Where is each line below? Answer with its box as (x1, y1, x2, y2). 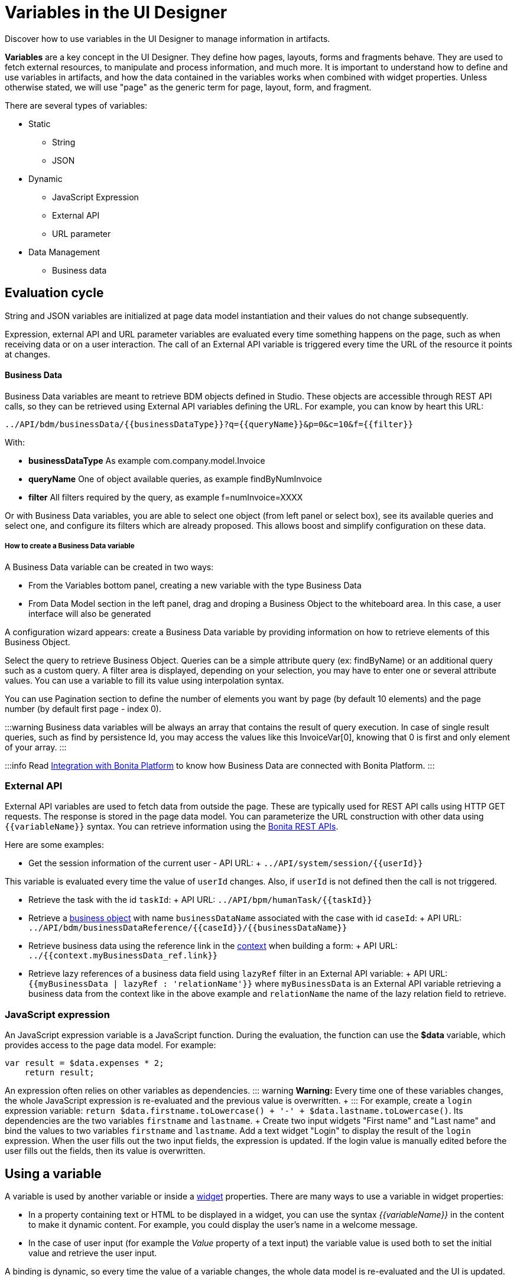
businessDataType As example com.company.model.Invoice (28, 455, 265, 466)
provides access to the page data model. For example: (5, 1040, 216, 1051)
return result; (24, 1068, 95, 1078)
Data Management (28, 246, 100, 257)
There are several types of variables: (5, 100, 148, 110)
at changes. (5, 349, 50, 359)
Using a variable (5, 1166, 102, 1181)
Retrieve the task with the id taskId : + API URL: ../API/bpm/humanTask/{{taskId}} (28, 895, 372, 905)
